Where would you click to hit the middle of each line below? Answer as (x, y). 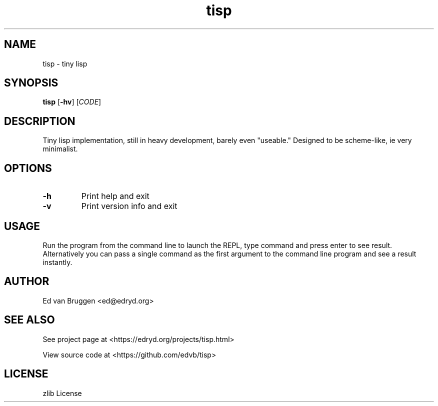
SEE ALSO (29, 320)
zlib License (62, 393)
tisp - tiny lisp (65, 63)
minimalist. (60, 149)
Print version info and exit (129, 206)
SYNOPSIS (31, 83)
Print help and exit (115, 196)
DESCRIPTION (40, 121)
